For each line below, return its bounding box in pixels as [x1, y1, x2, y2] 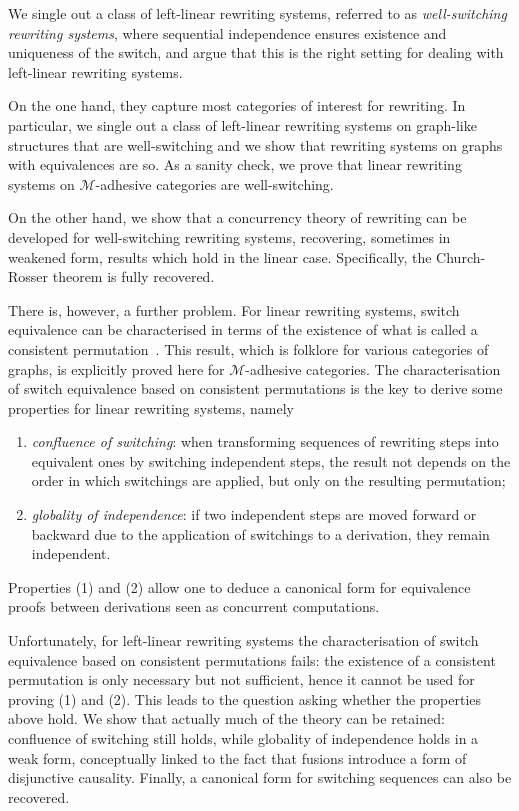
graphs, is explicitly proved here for [8, 358, 225, 379]
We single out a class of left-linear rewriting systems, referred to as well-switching [8, 3, 507, 23]
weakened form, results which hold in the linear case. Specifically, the [8, 246, 432, 267]
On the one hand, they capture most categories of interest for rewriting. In [8, 95, 466, 116]
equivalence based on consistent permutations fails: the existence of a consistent [8, 649, 496, 670]
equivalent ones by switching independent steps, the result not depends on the [31, 450, 511, 471]
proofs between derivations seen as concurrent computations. [8, 596, 380, 617]
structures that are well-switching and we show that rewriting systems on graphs [8, 134, 503, 155]
